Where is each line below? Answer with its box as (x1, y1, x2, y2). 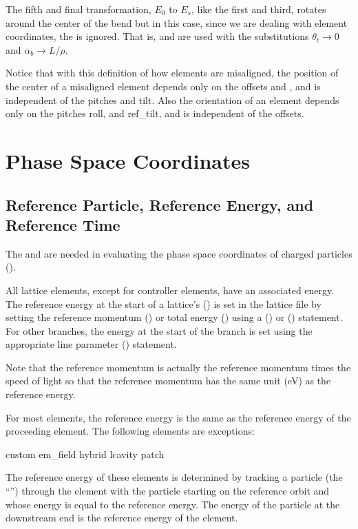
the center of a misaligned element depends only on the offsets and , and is (6, 79, 321, 93)
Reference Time (6, 214, 120, 235)
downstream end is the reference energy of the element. (6, 510, 238, 525)
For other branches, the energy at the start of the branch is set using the (6, 323, 313, 338)
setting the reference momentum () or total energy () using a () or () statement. (6, 310, 343, 324)
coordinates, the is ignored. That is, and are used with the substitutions (6, 29, 309, 43)
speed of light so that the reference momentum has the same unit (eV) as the (6, 373, 331, 388)
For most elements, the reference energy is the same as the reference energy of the (6, 410, 351, 424)
